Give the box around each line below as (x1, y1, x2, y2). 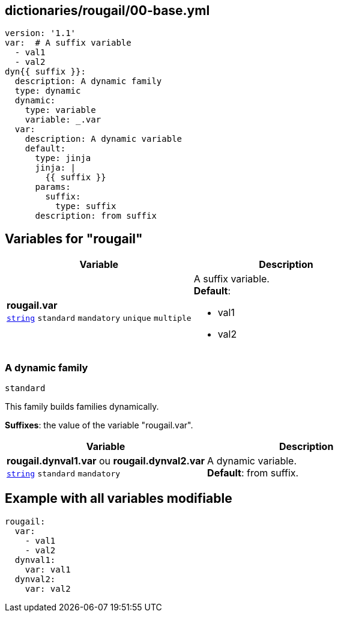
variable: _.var (25, 115, 101, 125)
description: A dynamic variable (25, 134, 183, 144)
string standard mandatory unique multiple (7, 314, 192, 323)
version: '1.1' (5, 28, 76, 38)
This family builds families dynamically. (5, 401, 159, 412)
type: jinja (35, 153, 91, 163)
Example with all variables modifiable (5, 491, 232, 506)
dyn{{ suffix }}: (5, 67, 86, 77)
